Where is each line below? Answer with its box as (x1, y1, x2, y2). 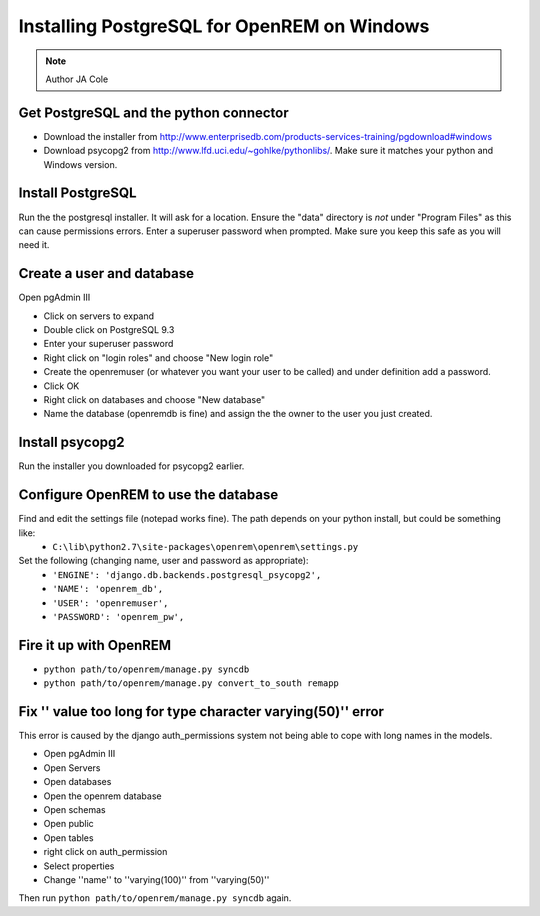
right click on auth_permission (43, 846, 168, 858)
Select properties (43, 860, 115, 872)
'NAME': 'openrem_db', (52, 583, 164, 595)
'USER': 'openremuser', (52, 597, 169, 609)
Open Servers (43, 761, 101, 774)
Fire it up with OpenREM (18, 636, 172, 654)
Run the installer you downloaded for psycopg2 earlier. (18, 460, 245, 472)
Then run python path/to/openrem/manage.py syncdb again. (18, 892, 292, 904)
